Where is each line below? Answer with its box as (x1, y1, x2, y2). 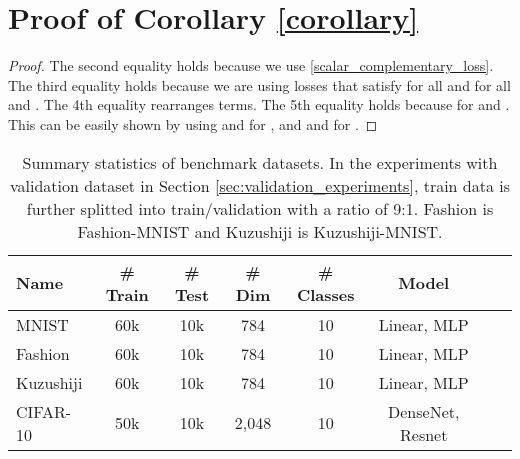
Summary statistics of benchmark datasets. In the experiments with (22, 150, 498, 174)
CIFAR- (16, 399, 72, 423)
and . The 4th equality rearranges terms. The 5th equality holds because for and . (8, 94, 510, 115)
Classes (296, 282, 355, 306)
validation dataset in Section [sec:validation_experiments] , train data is (9, 173, 511, 197)
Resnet (400, 422, 448, 446)
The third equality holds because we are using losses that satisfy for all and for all (8, 74, 511, 95)
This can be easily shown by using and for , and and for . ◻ (8, 113, 378, 134)
